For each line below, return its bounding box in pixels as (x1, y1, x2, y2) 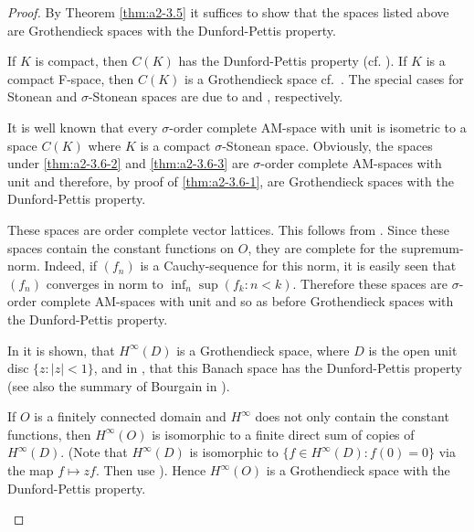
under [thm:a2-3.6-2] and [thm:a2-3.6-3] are (7, 154, 249, 173)
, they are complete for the (248, 238, 397, 257)
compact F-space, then (7, 69, 134, 88)
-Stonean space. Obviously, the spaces (222, 135, 433, 154)
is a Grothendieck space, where (176, 340, 350, 359)
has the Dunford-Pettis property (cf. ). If (178, 51, 407, 70)
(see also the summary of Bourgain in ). (7, 376, 230, 395)
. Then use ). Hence (95, 461, 206, 480)
